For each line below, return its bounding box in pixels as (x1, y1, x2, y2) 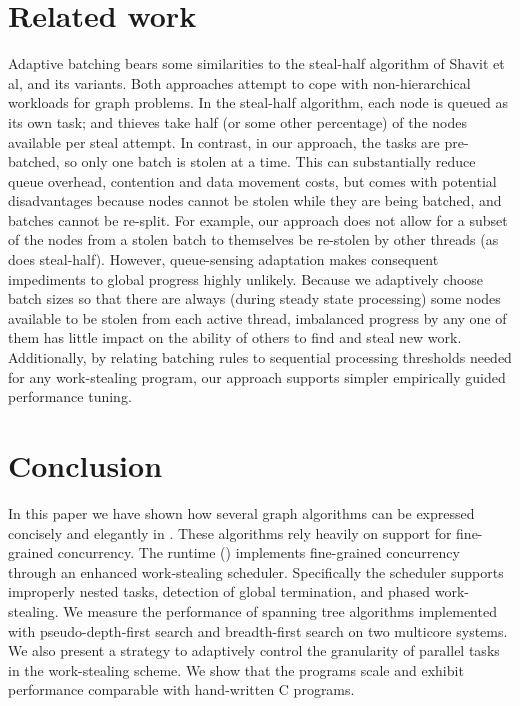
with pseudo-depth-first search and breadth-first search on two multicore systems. (8, 620, 508, 641)
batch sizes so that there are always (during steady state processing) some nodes (8, 288, 501, 309)
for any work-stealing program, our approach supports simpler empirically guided (8, 366, 506, 387)
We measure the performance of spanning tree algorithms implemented (63, 600, 497, 621)
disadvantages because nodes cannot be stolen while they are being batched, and (8, 190, 502, 211)
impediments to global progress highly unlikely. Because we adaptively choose (8, 268, 484, 289)
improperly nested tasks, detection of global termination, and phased (8, 581, 431, 602)
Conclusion (8, 445, 163, 485)
